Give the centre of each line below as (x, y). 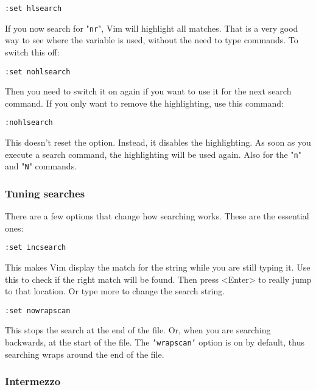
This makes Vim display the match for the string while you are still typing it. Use (158, 267)
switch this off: (32, 51)
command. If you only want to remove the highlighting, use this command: (144, 103)
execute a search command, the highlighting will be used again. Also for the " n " (153, 154)
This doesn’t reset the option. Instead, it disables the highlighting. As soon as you (158, 142)
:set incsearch (36, 248)
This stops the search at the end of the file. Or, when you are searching (138, 330)
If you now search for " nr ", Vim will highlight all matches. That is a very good (152, 28)
